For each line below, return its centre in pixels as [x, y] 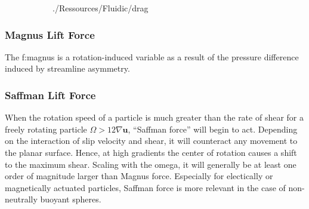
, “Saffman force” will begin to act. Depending [213, 129]
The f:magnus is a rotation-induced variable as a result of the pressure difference [152, 56]
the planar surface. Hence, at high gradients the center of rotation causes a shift [151, 152]
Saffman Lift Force [50, 95]
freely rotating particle [46, 129]
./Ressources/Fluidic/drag [101, 8]
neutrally [21, 199]
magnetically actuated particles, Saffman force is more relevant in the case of [145, 187]
